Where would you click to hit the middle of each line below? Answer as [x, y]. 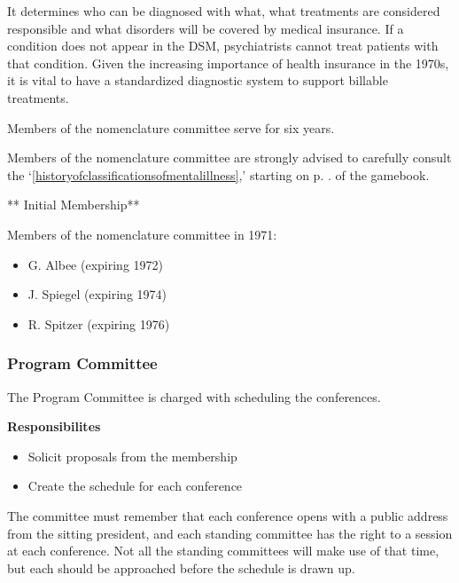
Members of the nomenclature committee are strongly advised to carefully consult [229, 158]
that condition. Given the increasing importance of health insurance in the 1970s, [228, 63]
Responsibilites [54, 426]
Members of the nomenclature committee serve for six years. [171, 127]
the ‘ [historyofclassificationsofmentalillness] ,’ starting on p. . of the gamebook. [218, 174]
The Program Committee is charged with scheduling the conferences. [194, 396]
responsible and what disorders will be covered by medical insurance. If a [206, 28]
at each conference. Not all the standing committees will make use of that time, [223, 551]
